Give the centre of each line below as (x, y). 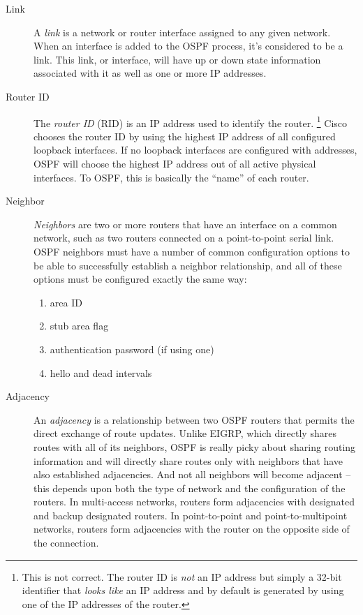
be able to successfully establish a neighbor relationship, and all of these (188, 265)
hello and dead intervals (101, 372)
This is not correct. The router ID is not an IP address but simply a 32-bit (182, 576)
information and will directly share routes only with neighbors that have (188, 460)
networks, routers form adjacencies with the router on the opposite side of (192, 529)
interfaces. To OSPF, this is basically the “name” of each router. (171, 177)
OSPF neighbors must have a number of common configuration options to (192, 251)
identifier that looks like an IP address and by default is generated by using (183, 590)
